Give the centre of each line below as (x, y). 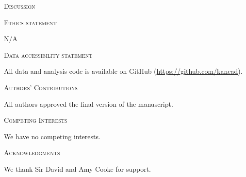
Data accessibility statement (48, 55)
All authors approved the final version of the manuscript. (89, 104)
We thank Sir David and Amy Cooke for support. (77, 169)
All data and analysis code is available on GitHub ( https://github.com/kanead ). (123, 71)
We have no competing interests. (52, 136)
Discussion (20, 6)
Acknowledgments (32, 153)
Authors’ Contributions (41, 87)
